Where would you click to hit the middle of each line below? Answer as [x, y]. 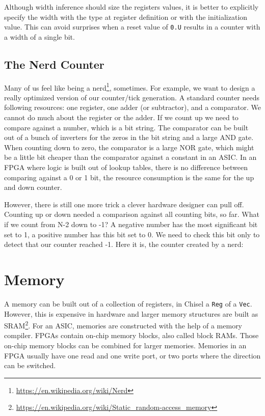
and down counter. [33, 187]
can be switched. [30, 365]
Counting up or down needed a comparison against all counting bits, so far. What [132, 214]
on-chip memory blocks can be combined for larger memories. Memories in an [125, 345]
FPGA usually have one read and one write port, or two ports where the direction [132, 355]
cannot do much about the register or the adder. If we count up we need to [121, 117]
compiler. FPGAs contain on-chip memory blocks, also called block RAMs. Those [131, 335]
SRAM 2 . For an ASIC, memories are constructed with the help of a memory [123, 325]
